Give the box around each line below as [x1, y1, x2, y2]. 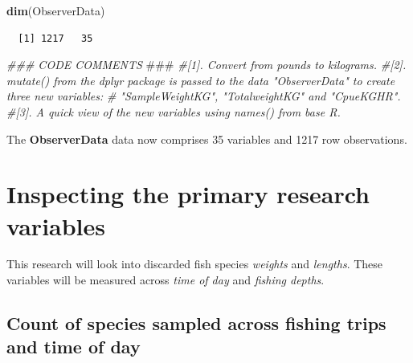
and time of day [6, 334, 141, 359]
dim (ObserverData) [6, 2, 105, 18]
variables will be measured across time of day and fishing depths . [6, 271, 325, 288]
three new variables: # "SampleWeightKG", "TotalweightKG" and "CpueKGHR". [6, 88, 401, 104]
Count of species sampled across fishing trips [6, 311, 386, 336]
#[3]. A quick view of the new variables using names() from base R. [6, 103, 341, 120]
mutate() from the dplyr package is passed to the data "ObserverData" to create [6, 71, 395, 88]
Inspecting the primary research [6, 177, 370, 210]
